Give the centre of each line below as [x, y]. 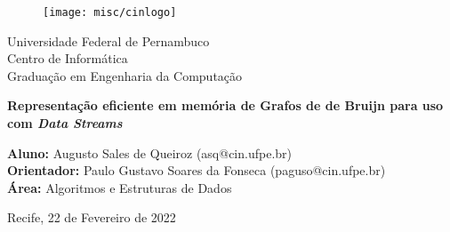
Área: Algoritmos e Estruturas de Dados [120, 187]
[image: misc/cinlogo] [110, 12]
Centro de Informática [68, 58]
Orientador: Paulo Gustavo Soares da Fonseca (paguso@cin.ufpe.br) [197, 170]
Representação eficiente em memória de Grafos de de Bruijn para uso [225, 105]
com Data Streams [65, 123]
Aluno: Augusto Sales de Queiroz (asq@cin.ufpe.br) [149, 152]
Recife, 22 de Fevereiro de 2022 [92, 217]
